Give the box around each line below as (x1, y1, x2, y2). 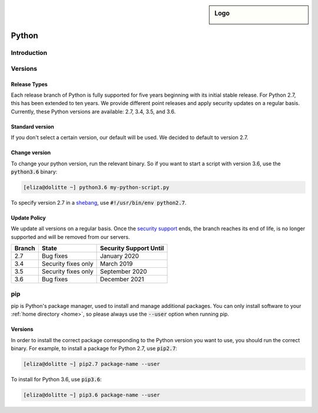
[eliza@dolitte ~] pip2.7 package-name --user (23, 360, 160, 367)
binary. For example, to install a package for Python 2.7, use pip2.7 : (11, 345, 178, 352)
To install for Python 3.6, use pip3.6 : (11, 375, 102, 383)
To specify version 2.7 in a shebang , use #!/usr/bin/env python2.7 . (11, 199, 187, 206)
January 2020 (100, 252, 140, 260)
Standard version (11, 123, 54, 130)
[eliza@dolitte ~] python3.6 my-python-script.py (23, 183, 170, 191)
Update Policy (11, 214, 47, 221)
